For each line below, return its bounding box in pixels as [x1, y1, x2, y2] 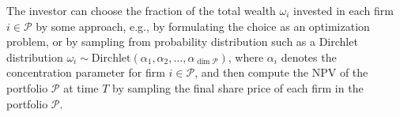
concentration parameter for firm [6, 64, 165, 81]
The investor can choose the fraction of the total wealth [6, 2, 276, 18]
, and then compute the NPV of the [194, 64, 368, 81]
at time [63, 79, 99, 96]
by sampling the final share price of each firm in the [112, 79, 364, 96]
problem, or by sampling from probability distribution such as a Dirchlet [6, 33, 358, 50]
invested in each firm [293, 2, 394, 18]
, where [228, 48, 264, 65]
